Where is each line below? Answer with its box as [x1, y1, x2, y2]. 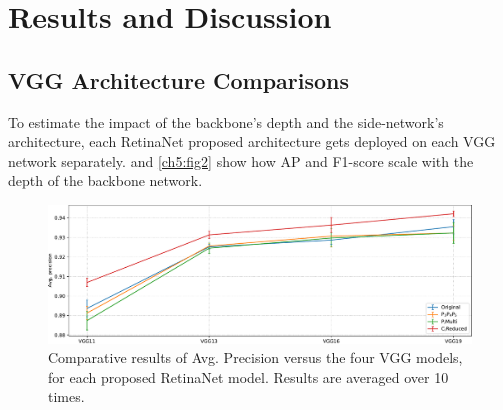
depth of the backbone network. [8, 170, 203, 191]
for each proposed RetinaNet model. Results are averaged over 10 [48, 366, 449, 387]
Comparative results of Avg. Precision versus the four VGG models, [48, 347, 463, 368]
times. [48, 386, 85, 407]
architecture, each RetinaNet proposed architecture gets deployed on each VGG [8, 131, 496, 152]
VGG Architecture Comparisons [8, 64, 350, 95]
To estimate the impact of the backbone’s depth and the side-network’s [8, 111, 444, 132]
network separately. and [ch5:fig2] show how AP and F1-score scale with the [8, 150, 474, 171]
